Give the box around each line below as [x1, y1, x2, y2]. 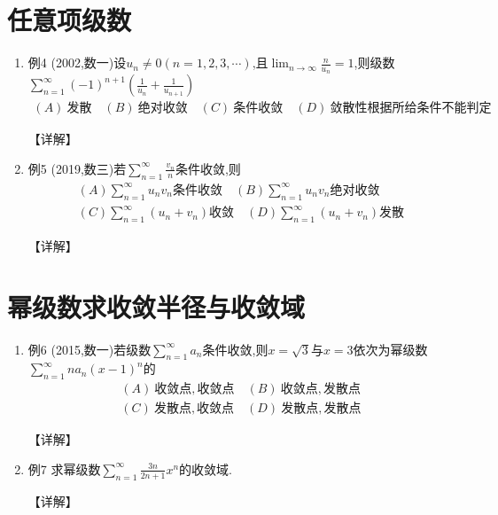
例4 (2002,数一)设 [27, 53, 127, 72]
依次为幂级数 [353, 339, 428, 358]
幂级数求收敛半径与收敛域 [7, 288, 306, 324]
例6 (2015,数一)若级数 [27, 339, 152, 358]
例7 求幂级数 [27, 459, 101, 478]
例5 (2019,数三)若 [27, 159, 127, 177]
